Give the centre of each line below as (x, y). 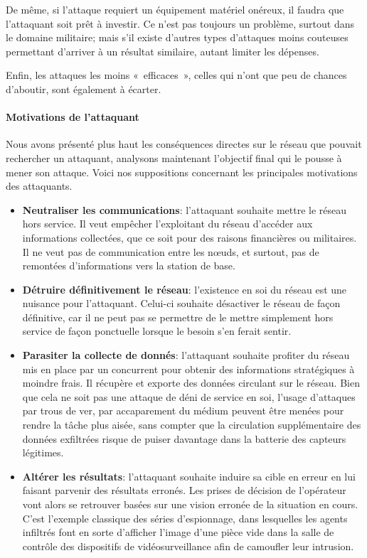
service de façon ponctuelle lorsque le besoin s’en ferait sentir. (157, 331)
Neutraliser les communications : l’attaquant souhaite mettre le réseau (185, 209)
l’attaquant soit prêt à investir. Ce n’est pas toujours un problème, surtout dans (180, 23)
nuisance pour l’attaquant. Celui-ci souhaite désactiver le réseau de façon (181, 303)
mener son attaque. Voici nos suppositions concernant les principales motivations (182, 172)
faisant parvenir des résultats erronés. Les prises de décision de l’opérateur (184, 490)
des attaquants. (39, 186)
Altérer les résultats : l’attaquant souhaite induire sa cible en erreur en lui (189, 476)
